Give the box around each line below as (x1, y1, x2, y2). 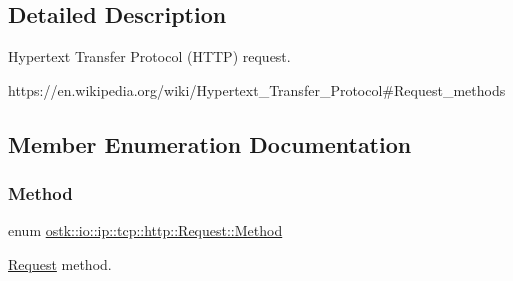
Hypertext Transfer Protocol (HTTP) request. (8, 46, 291, 67)
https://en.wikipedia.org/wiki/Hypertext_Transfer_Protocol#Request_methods (8, 79, 506, 100)
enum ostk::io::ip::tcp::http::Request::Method (8, 220, 283, 241)
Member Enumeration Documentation (8, 128, 412, 159)
